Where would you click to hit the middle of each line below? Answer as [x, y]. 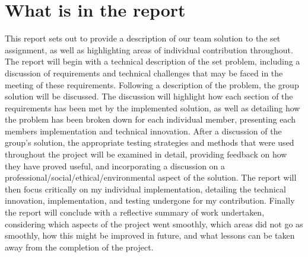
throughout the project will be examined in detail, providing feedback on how [146, 154]
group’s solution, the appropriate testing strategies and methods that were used [150, 142]
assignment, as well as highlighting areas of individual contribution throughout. [149, 49]
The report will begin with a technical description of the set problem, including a [153, 61]
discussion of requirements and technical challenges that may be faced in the [144, 73]
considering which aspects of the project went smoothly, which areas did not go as [154, 224]
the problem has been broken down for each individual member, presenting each [150, 119]
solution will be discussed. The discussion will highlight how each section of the [149, 96]
